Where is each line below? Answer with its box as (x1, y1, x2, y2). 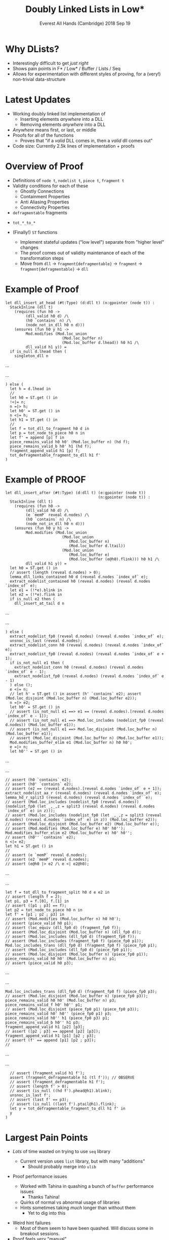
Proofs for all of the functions (12, 132, 74, 138)
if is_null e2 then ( (10, 597, 56, 602)
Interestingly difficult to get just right (12, 60, 89, 66)
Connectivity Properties (20, 204, 70, 210)
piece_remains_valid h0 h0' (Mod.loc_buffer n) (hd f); (10, 439, 130, 445)
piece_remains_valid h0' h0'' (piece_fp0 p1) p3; (5, 1011, 112, 1016)
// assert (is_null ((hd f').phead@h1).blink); (10, 1088, 112, 1093)
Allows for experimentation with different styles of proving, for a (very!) (12, 71, 161, 77)
